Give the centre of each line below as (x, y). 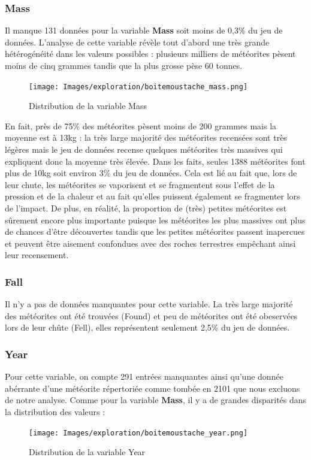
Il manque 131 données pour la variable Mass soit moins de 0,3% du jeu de (144, 30)
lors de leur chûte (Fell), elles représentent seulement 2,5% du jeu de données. (147, 327)
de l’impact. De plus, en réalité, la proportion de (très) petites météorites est (146, 208)
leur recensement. (37, 255)
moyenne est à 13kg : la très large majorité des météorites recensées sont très (146, 137)
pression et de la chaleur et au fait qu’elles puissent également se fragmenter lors (153, 196)
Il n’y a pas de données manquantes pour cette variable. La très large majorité (149, 304)
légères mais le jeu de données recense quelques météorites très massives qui (144, 149)
